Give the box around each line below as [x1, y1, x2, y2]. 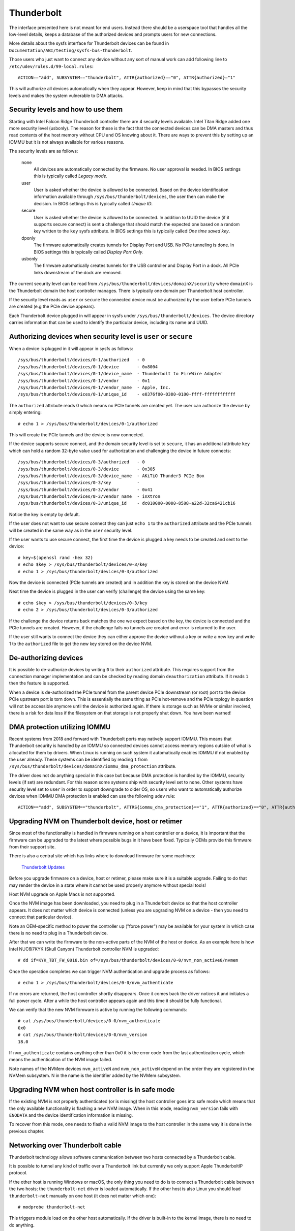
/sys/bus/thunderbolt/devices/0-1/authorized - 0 [18, 357, 145, 363]
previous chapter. [9, 1128, 45, 1134]
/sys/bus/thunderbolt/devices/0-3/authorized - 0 [18, 459, 145, 465]
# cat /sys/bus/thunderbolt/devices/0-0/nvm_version [18, 1032, 147, 1037]
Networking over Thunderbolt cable [9, 1141, 121, 1149]
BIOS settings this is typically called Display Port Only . [33, 249, 144, 255]
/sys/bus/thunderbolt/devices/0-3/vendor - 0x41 [18, 486, 153, 492]
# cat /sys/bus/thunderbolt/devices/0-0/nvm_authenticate [18, 1018, 161, 1024]
